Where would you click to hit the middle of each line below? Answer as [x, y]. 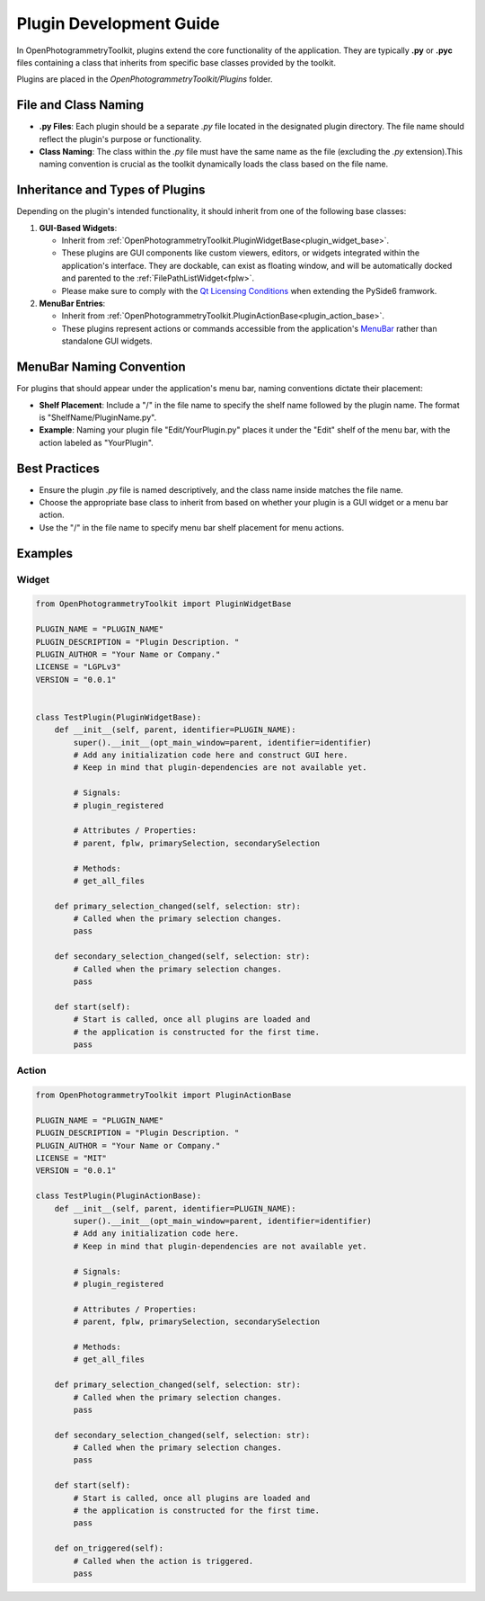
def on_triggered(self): [109, 1548]
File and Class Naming [80, 105]
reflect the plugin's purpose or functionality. [120, 139]
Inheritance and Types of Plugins [111, 190]
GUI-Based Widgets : [78, 228]
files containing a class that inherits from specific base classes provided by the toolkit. [176, 62]
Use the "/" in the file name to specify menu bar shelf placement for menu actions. [192, 527]
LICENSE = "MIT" [71, 1158]
